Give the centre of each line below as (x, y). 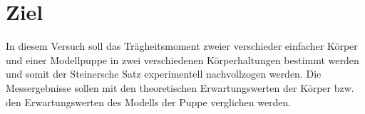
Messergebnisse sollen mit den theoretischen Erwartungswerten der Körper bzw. (180, 87)
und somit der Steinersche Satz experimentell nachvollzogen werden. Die (164, 74)
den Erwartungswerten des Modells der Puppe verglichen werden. (149, 102)
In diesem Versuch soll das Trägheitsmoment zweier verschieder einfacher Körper (182, 46)
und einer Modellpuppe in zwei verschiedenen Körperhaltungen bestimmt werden (182, 59)
